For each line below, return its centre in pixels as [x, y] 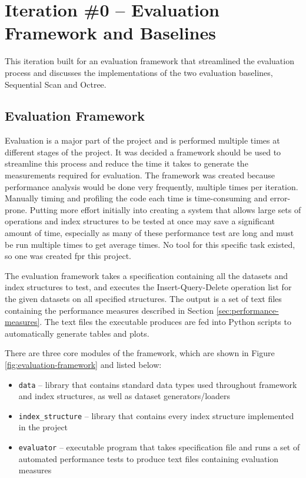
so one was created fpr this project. [68, 256]
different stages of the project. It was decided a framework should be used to [143, 152]
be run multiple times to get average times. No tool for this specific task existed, [150, 244]
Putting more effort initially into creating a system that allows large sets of [165, 209]
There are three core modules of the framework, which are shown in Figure [140, 353]
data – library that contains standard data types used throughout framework [158, 384]
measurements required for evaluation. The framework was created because [140, 175]
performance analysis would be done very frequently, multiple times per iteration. [152, 186]
